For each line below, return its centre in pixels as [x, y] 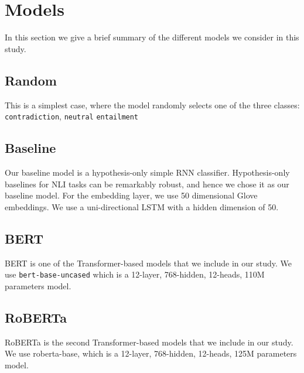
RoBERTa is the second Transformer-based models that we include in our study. [149, 342]
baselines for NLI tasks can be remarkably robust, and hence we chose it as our [147, 184]
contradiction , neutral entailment [72, 116]
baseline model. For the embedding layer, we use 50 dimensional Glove [131, 195]
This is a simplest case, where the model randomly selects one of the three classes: [152, 105]
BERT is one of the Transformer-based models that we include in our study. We [148, 263]
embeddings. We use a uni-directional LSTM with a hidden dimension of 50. [142, 206]
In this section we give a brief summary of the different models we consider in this [152, 37]
